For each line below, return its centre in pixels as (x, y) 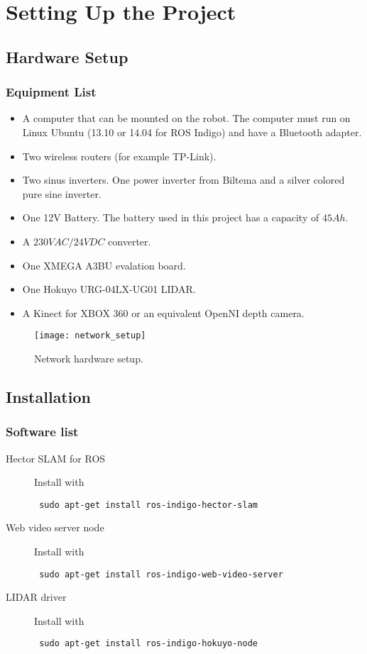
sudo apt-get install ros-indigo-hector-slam (148, 505)
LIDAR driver (36, 597)
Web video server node (55, 527)
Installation (48, 396)
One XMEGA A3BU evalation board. (104, 265)
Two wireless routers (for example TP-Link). (119, 156)
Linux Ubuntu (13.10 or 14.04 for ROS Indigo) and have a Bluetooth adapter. (192, 132)
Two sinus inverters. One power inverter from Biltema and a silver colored (183, 180)
